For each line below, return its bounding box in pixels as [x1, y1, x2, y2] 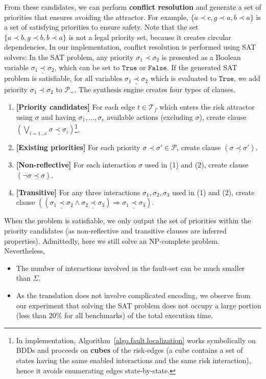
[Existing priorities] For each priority [16, 142, 140, 153]
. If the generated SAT [166, 61, 237, 72]
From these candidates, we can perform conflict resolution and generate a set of [4, 2, 261, 12]
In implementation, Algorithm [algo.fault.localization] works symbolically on [16, 334, 256, 345]
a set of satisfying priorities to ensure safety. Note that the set [4, 22, 199, 32]
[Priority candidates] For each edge [16, 101, 135, 112]
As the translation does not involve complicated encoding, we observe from [16, 289, 251, 300]
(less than [16, 310, 47, 321]
